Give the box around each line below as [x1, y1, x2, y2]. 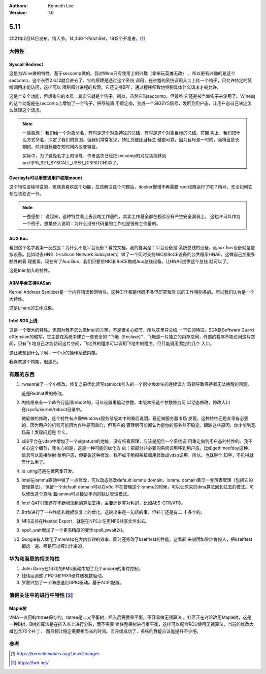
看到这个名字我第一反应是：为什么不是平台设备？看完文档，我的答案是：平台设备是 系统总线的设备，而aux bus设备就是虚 [9, 244, 255, 250]
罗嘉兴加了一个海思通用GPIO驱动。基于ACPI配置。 [21, 580, 124, 586]
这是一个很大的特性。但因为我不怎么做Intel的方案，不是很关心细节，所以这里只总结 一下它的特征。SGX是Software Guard [9, 327, 254, 333]
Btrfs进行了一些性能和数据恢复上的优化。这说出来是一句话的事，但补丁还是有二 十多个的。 [21, 509, 205, 515]
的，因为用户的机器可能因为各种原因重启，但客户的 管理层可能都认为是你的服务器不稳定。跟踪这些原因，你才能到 [21, 422, 251, 428]
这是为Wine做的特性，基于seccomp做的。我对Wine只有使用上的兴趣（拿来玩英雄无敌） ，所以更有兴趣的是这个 [9, 71, 235, 76]
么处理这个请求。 [9, 107, 44, 113]
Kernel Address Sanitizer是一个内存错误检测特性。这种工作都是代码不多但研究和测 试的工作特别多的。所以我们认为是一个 [9, 289, 255, 295]
